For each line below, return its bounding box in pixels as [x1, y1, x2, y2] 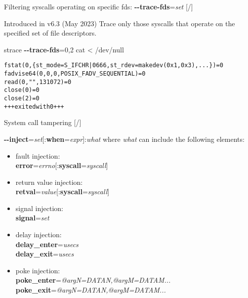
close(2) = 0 [4, 95, 40, 102]
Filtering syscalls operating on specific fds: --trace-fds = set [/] [4, 1, 193, 11]
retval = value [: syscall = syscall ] [15, 186, 110, 197]
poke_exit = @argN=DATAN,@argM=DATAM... [15, 285, 166, 295]
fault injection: [15, 150, 60, 161]
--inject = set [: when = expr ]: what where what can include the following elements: [4, 133, 245, 144]
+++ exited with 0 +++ [4, 103, 64, 110]
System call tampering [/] [4, 117, 82, 128]
